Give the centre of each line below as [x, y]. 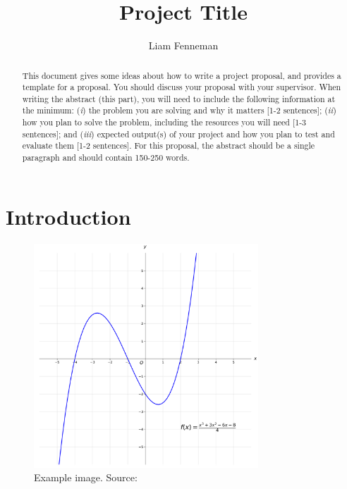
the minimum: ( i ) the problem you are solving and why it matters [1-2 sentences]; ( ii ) [179, 110]
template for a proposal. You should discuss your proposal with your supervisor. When [182, 87]
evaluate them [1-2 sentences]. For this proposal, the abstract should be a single [169, 146]
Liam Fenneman [183, 45]
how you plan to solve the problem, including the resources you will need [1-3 [164, 122]
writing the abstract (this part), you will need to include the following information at [179, 98]
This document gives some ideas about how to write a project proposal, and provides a [182, 75]
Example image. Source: [86, 477]
